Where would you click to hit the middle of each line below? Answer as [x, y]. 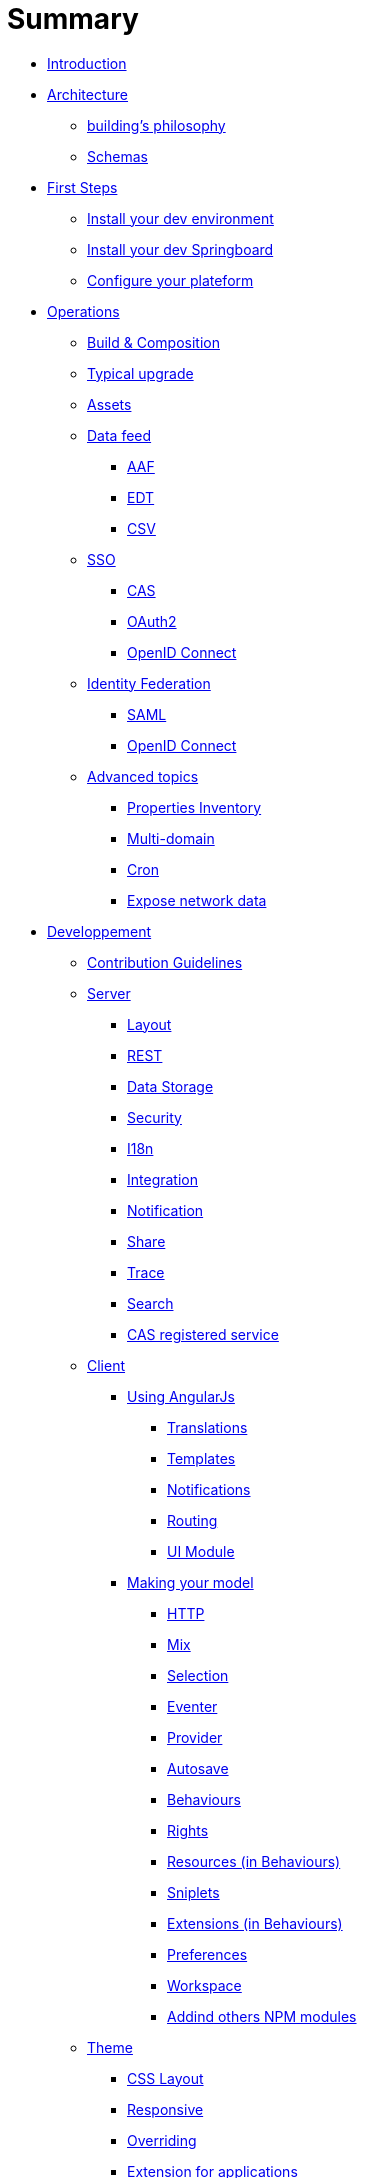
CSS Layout [165, 2078]
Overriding [162, 2140]
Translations [207, 1427]
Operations [83, 311]
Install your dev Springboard [180, 249]
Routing [192, 1520]
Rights [188, 1830]
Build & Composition [153, 342]
